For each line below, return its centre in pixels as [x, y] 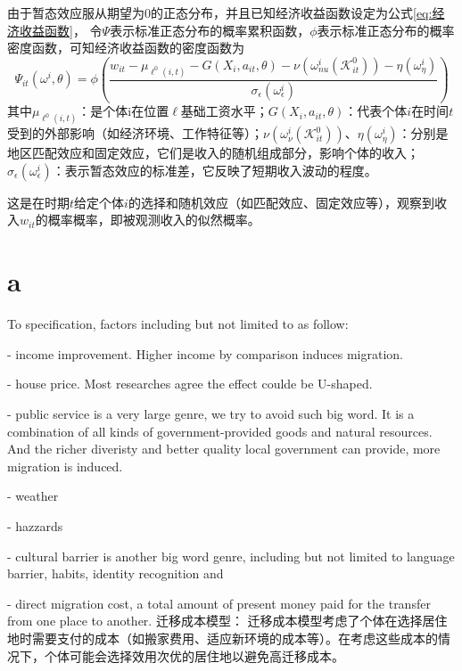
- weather [33, 496]
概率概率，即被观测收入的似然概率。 [154, 220]
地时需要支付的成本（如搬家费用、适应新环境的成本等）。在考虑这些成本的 [223, 638]
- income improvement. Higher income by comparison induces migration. [206, 353]
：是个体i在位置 [124, 111]
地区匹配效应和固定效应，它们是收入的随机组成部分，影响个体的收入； [213, 153]
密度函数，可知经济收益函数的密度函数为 [126, 48]
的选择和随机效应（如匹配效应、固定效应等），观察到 [281, 202]
